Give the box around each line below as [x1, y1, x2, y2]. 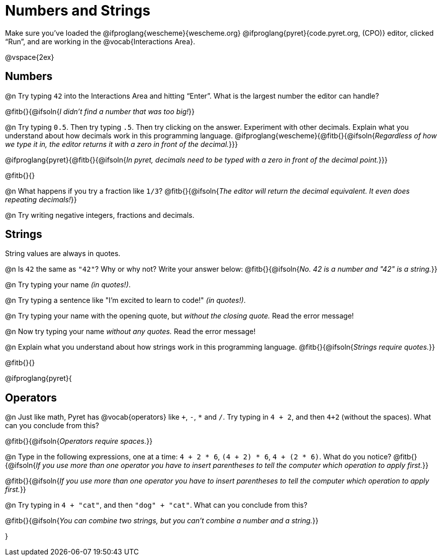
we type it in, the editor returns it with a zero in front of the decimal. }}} [5, 139, 238, 148]
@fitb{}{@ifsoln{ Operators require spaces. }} [5, 437, 153, 446]
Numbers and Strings [5, 2, 150, 19]
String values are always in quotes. [5, 249, 121, 258]
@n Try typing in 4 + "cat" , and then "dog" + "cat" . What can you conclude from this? [5, 501, 308, 510]
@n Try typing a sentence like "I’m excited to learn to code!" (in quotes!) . [5, 296, 246, 305]
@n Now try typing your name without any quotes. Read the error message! [5, 327, 256, 336]
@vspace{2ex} [5, 52, 54, 61]
